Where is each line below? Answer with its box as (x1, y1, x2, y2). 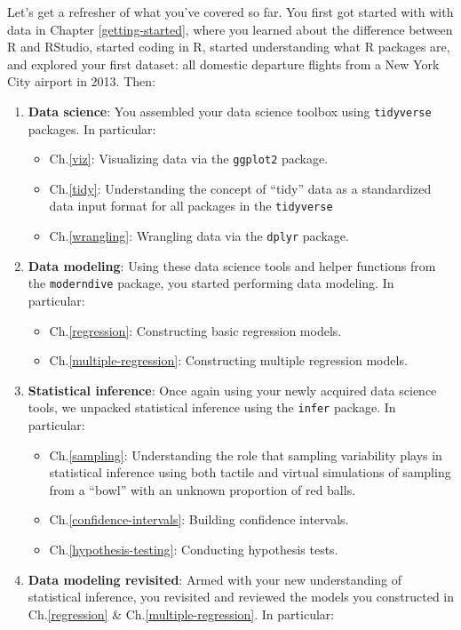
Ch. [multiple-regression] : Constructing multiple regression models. (49, 351, 408, 370)
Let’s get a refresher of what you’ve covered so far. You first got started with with (7, 3, 454, 20)
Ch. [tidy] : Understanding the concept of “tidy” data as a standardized (49, 179, 432, 197)
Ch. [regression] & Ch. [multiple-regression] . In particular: (28, 604, 335, 623)
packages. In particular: (28, 119, 156, 138)
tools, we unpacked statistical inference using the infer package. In (28, 398, 396, 417)
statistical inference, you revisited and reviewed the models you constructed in (28, 587, 455, 606)
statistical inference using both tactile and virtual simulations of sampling (49, 463, 451, 482)
